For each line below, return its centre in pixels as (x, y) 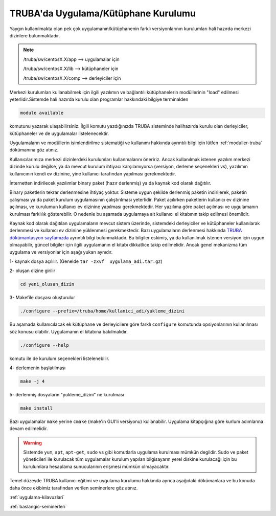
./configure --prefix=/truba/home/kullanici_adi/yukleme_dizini (102, 311)
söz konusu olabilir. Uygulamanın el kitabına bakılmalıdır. (68, 331)
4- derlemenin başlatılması (38, 368)
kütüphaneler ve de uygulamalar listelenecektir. (59, 133)
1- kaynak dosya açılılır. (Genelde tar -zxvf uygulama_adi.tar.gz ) (86, 261)
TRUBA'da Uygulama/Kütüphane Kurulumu (103, 13)
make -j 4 (32, 381)
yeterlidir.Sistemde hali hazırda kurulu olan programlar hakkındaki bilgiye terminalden (99, 99)
